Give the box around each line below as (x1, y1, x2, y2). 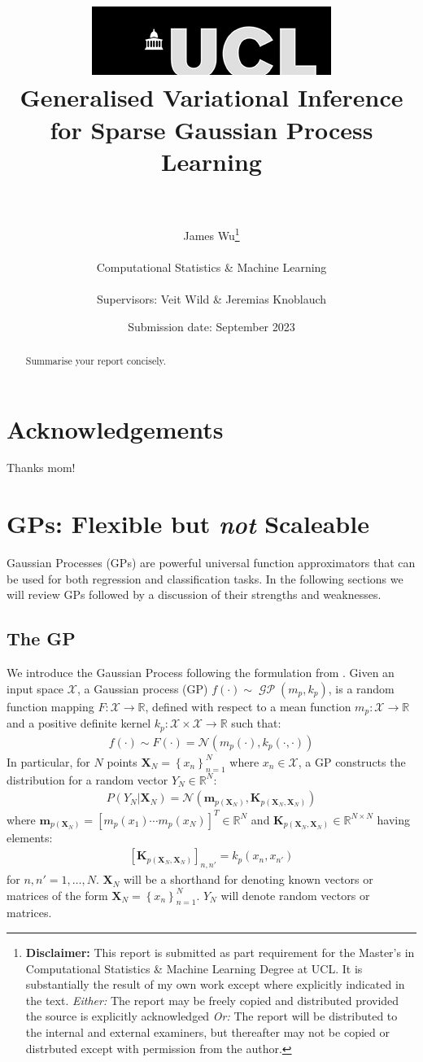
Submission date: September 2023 (128, 317, 295, 334)
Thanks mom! (7, 459, 76, 476)
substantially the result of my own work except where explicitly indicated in (25, 976, 405, 993)
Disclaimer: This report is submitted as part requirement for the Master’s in (25, 944, 415, 961)
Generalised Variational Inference (20, 81, 403, 114)
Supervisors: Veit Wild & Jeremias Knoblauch (96, 290, 327, 307)
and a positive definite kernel (7, 715, 151, 732)
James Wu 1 (183, 224, 240, 243)
